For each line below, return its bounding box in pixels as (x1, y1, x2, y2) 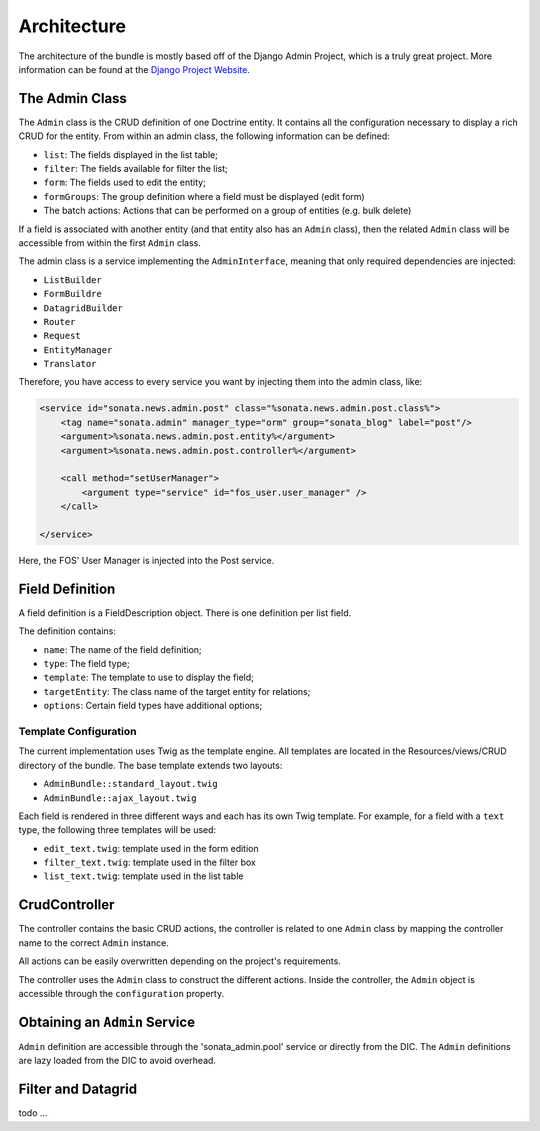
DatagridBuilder (43, 302, 124, 314)
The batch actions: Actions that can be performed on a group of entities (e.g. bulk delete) (43, 205, 412, 217)
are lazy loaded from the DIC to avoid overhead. (18, 1055, 217, 1067)
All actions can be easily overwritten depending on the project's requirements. (18, 955, 342, 967)
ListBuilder (43, 274, 102, 285)
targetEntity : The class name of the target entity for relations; (43, 685, 311, 697)
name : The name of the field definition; (43, 643, 202, 655)
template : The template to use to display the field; (43, 671, 255, 684)
